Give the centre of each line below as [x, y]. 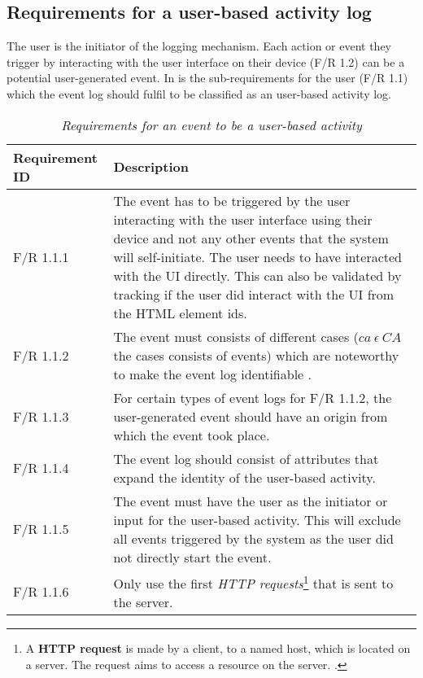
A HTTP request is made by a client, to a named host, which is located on [218, 647]
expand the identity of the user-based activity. [244, 477]
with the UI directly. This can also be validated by [257, 275]
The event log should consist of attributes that [246, 458]
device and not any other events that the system [251, 238]
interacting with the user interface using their [243, 219]
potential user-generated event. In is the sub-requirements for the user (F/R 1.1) [207, 78]
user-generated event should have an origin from [251, 416]
